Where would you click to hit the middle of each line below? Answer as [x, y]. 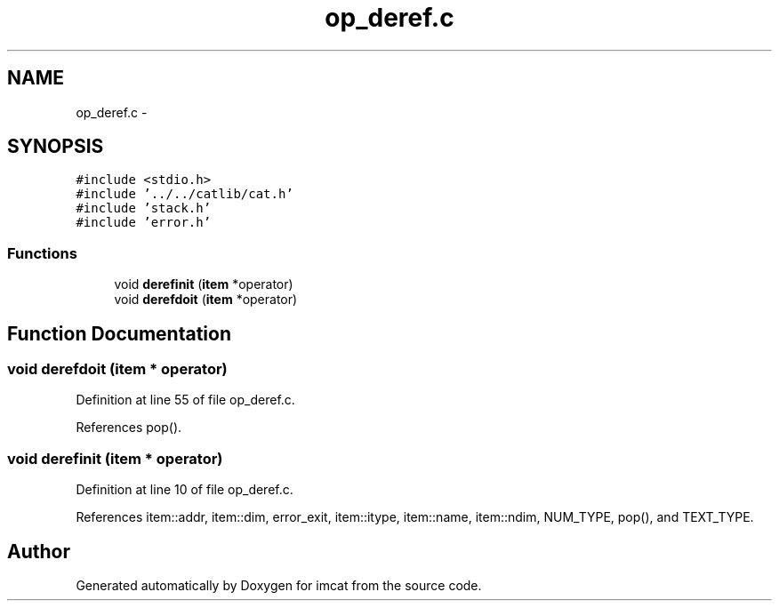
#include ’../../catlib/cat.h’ [185, 194]
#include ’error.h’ [144, 223]
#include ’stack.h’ [144, 208]
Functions [42, 253]
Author [39, 551]
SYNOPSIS [56, 147]
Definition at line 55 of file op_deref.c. [185, 400]
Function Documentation [119, 333]
